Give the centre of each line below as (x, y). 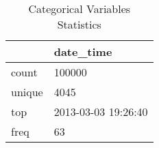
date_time (83, 51)
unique (27, 92)
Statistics (79, 24)
